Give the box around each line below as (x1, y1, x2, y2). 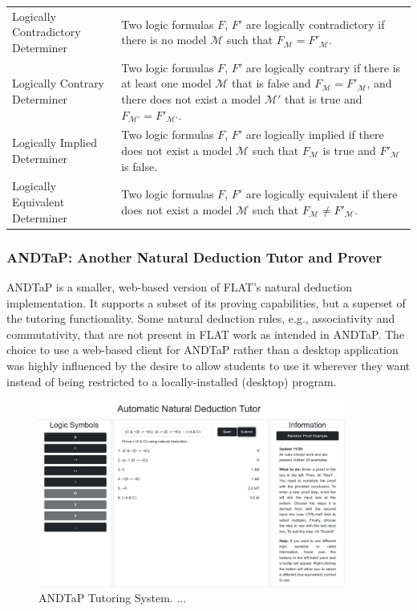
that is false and (232, 75, 311, 92)
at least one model (121, 75, 212, 92)
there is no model (121, 31, 207, 48)
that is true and (285, 90, 362, 107)
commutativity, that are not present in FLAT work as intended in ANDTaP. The (6, 325, 405, 342)
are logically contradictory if (245, 15, 385, 32)
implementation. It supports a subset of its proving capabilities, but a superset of (6, 294, 406, 311)
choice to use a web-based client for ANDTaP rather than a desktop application (6, 341, 399, 358)
